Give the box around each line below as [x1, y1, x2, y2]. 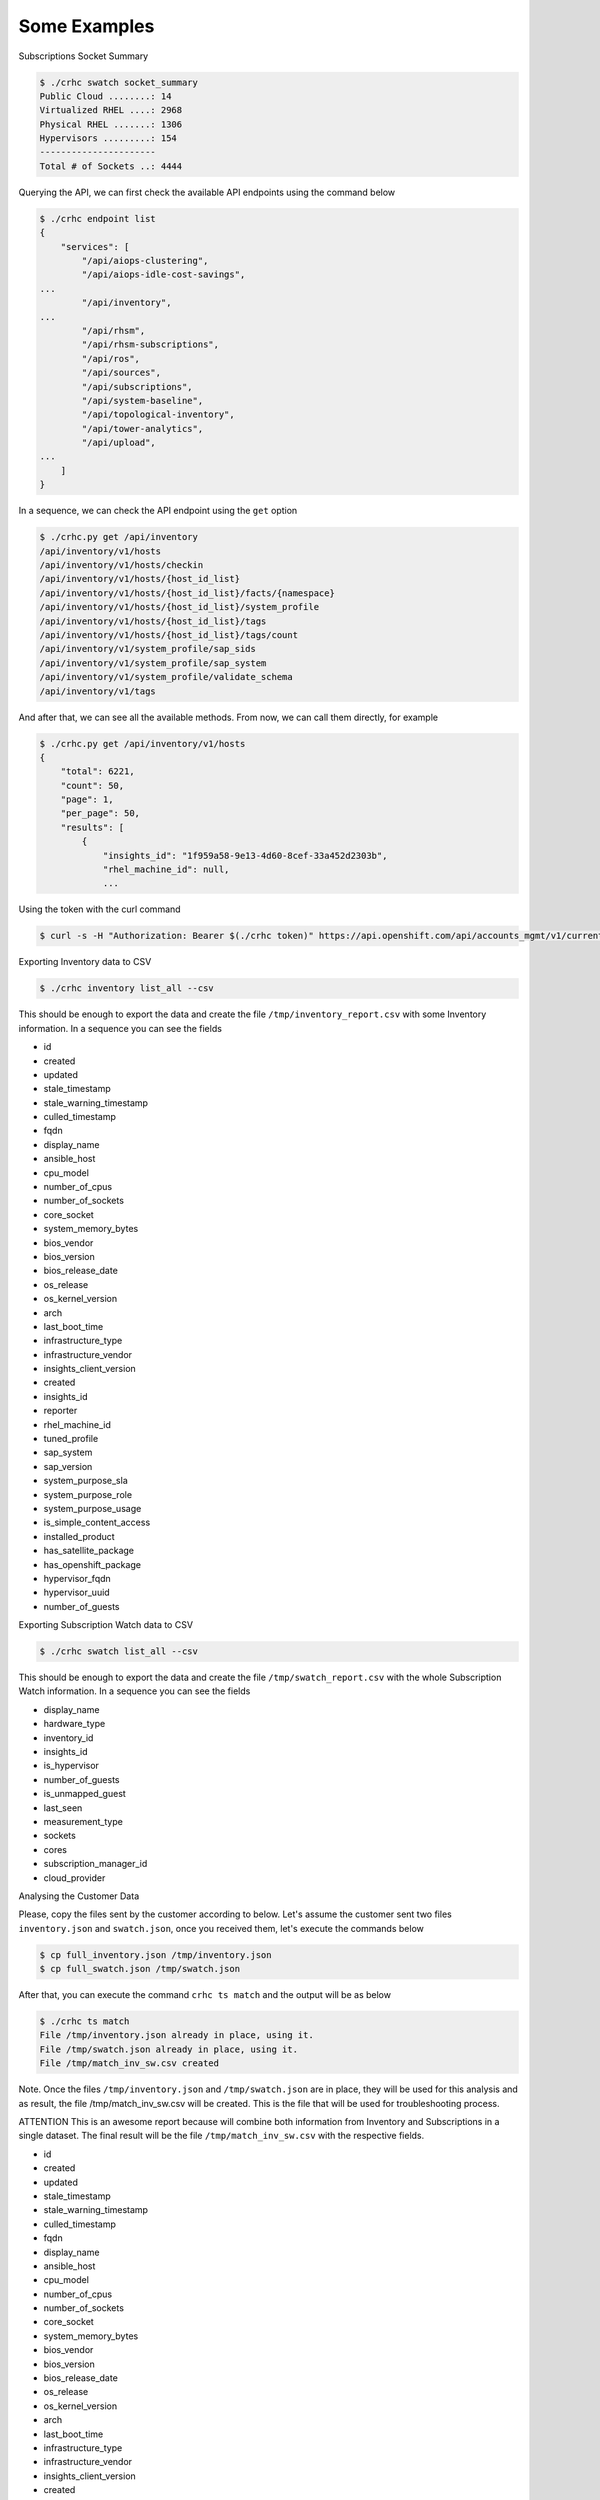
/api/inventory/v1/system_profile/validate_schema [39, 671, 294, 683]
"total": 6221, [60, 766, 135, 777]
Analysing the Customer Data [18, 1890, 140, 1902]
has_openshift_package [43, 1558, 142, 1570]
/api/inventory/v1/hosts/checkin [39, 560, 204, 571]
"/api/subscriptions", [81, 381, 194, 392]
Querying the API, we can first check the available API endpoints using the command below [18, 186, 396, 198]
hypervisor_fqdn [43, 1572, 112, 1584]
